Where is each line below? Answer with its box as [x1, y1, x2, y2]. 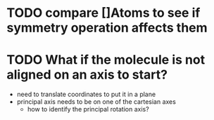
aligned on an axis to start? [6, 67, 168, 83]
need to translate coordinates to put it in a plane [16, 90, 156, 99]
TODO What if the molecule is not [6, 52, 206, 68]
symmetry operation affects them [6, 20, 208, 36]
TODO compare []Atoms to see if [6, 5, 201, 21]
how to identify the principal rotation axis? [27, 105, 149, 114]
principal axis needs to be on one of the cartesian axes [16, 98, 177, 106]
